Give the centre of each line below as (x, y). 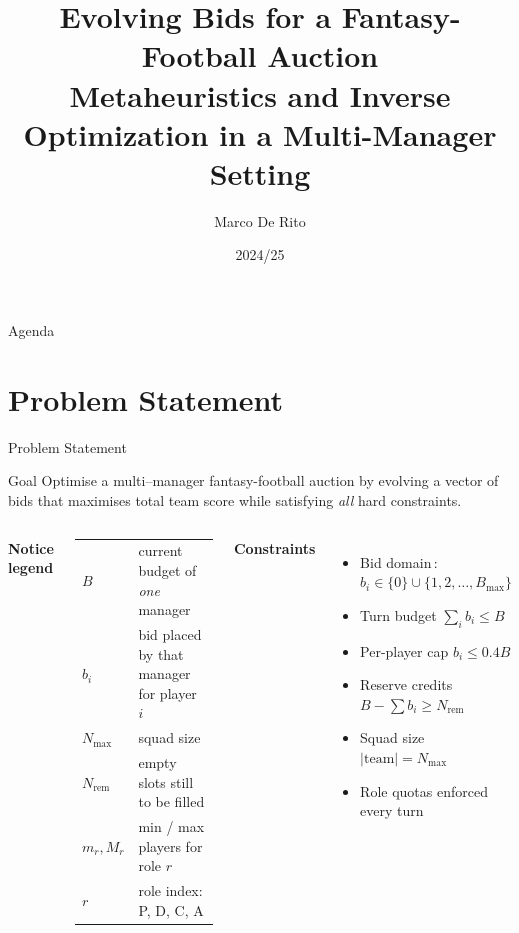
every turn (392, 810)
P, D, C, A (171, 909)
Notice (31, 547)
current (160, 550)
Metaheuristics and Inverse (260, 94)
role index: (170, 890)
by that (161, 653)
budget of (167, 569)
